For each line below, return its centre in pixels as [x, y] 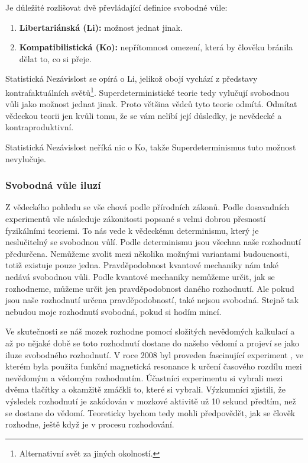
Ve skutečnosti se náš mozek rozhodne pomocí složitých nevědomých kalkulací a [150, 331]
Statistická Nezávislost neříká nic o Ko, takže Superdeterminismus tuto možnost [151, 147]
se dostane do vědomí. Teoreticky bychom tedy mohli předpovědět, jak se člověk [150, 412]
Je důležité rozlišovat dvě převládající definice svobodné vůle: [116, 7]
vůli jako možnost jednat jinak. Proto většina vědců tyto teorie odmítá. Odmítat [151, 104]
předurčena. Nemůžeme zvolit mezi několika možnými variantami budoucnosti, [147, 253]
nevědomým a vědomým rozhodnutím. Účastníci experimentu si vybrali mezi [144, 377]
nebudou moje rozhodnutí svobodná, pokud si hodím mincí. [114, 311]
